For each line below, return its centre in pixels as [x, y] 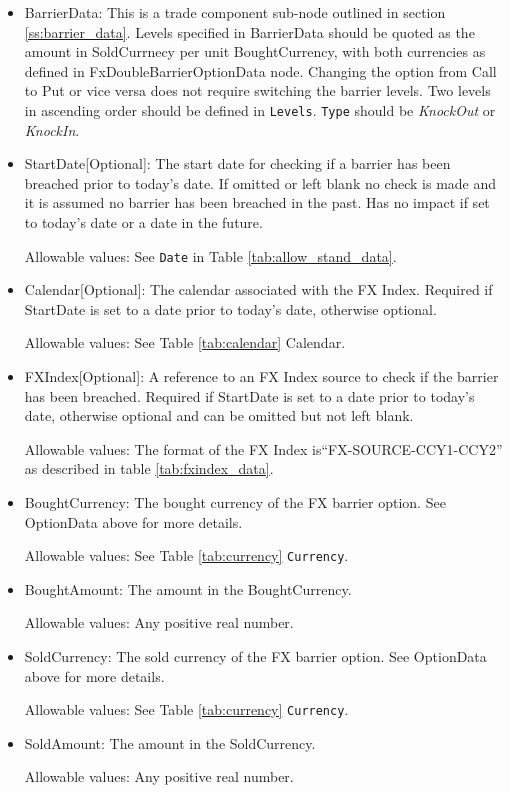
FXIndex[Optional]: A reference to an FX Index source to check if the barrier [261, 376]
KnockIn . [52, 129]
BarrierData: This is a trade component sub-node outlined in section [235, 12]
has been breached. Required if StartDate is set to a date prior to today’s [249, 395]
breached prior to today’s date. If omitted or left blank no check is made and [260, 182]
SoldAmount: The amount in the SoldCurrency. [170, 742]
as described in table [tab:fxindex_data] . [149, 468]
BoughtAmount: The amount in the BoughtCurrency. [188, 588]
